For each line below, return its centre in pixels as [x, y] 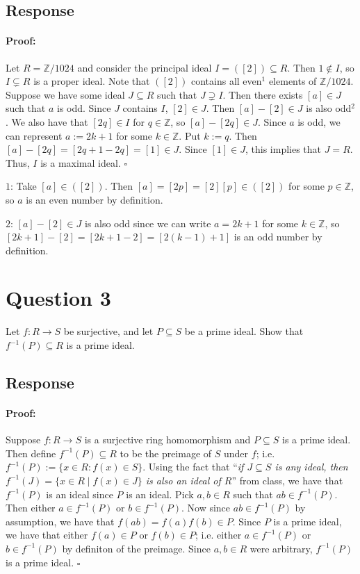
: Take [24, 186]
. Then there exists [263, 94]
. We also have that [47, 121]
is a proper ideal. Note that [92, 81]
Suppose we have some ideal [65, 94]
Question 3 [58, 298]
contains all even [226, 81]
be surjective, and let [108, 331]
